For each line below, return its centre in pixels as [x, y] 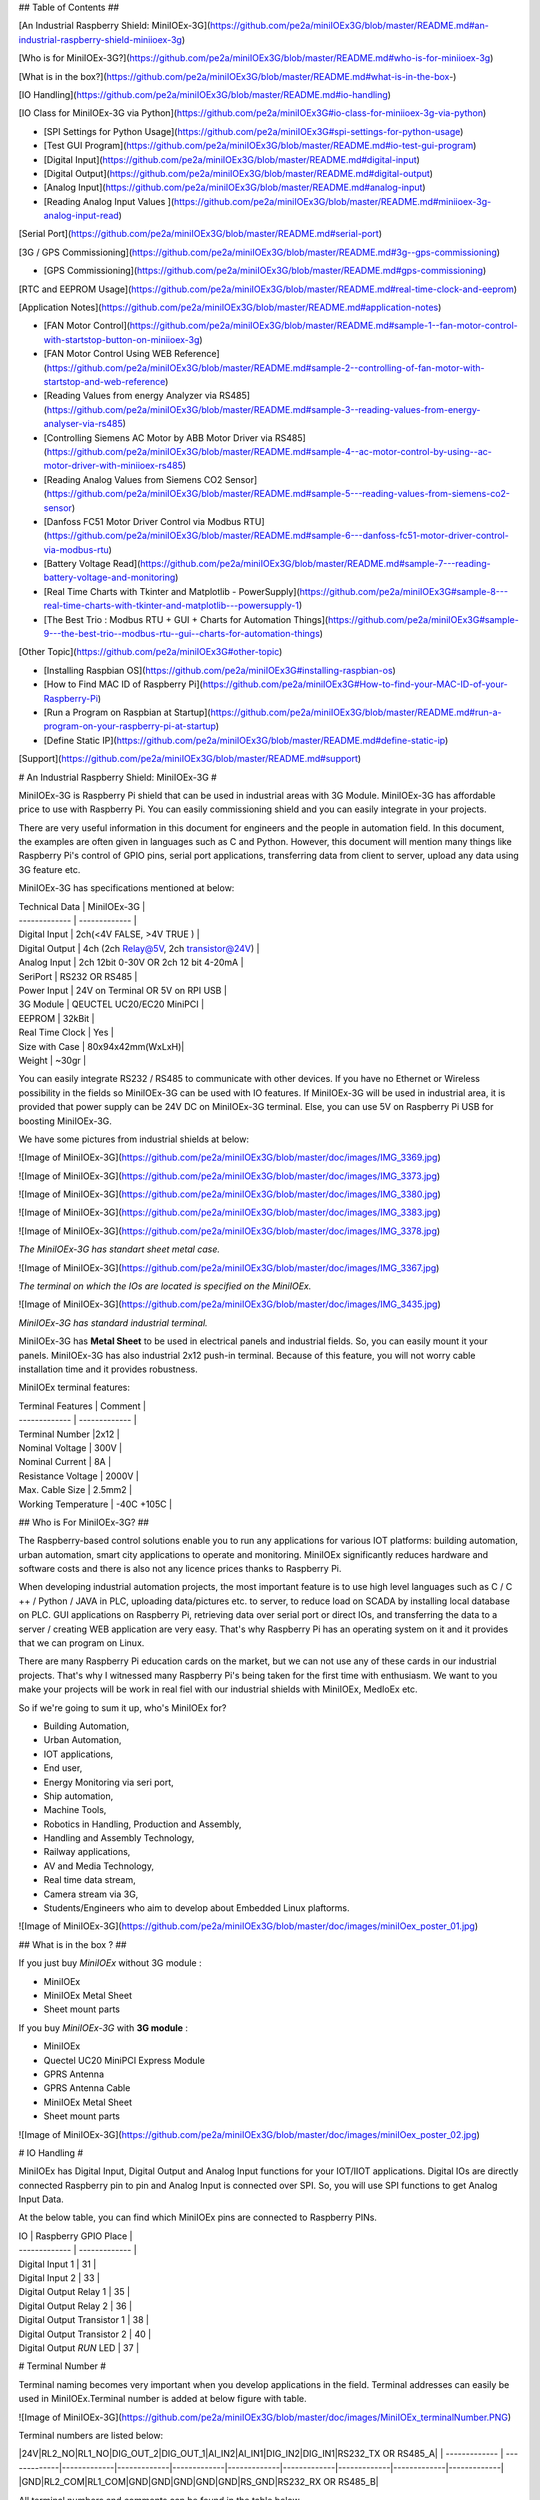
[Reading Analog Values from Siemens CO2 [133, 479]
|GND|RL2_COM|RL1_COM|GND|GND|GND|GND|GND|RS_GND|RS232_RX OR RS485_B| [198, 2482]
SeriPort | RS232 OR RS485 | [78, 976]
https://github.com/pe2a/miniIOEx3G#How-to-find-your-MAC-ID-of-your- [355, 684]
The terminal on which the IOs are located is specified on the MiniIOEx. [165, 1286]
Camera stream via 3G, [91, 1894]
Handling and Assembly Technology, [119, 1838]
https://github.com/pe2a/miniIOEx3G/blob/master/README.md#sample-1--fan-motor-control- [324, 326]
